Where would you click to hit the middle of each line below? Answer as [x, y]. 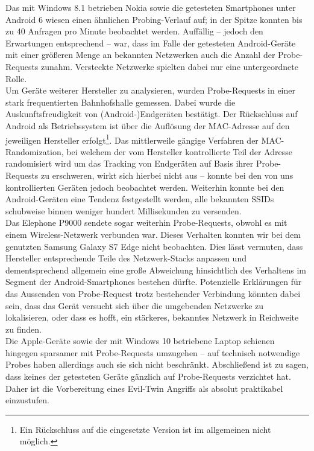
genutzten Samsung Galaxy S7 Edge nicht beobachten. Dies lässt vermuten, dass [154, 246]
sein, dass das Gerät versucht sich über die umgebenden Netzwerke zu [135, 305]
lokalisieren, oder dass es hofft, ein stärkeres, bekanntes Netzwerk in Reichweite [152, 317]
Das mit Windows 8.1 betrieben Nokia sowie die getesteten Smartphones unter [151, 7]
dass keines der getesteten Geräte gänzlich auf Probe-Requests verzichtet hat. [148, 376]
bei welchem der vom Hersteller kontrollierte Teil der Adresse [179, 151]
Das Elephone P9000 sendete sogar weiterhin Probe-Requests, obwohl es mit [146, 222]
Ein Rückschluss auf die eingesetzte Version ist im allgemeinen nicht [145, 429]
